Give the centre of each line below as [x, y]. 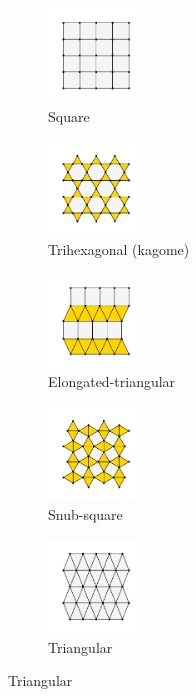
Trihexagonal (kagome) [119, 248]
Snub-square [85, 514]
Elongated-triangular [112, 381]
